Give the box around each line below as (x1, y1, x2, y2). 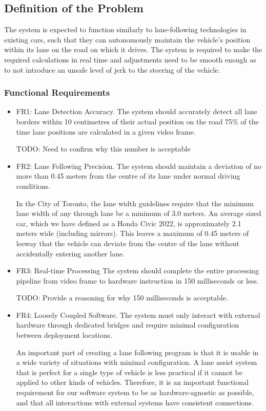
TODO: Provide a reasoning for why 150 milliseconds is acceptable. (16, 292, 228, 303)
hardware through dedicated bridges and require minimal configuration (16, 319, 239, 330)
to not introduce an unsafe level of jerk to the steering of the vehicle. (4, 64, 220, 75)
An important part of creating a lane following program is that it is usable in (16, 347, 259, 357)
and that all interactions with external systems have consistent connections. (16, 397, 254, 407)
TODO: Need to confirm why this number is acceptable (16, 143, 191, 154)
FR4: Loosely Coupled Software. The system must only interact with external (16, 309, 260, 320)
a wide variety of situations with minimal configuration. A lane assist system (16, 357, 257, 367)
